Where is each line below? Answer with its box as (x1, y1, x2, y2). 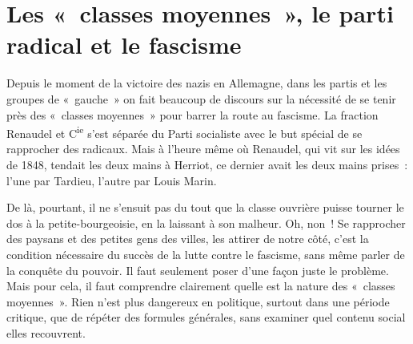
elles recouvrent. (6, 324, 86, 341)
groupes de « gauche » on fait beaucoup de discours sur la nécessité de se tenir (6, 90, 396, 107)
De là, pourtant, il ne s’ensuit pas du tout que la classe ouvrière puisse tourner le (6, 199, 404, 216)
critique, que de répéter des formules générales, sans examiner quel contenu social (6, 309, 406, 326)
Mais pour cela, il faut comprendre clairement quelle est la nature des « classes (6, 277, 395, 294)
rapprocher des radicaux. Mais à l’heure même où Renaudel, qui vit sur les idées (6, 140, 400, 157)
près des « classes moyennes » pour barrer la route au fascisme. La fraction (6, 106, 379, 123)
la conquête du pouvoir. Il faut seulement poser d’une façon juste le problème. (6, 261, 389, 278)
